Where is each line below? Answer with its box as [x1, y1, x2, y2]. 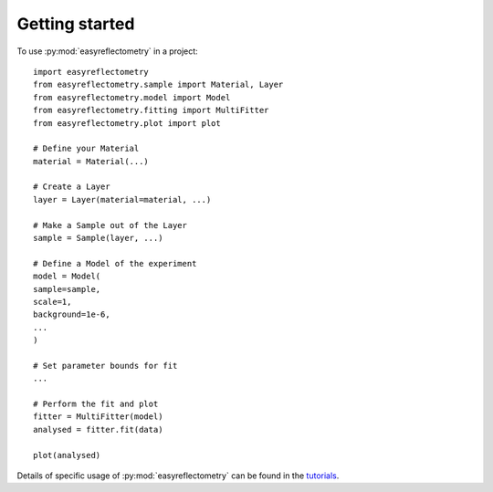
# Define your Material [33, 143, 140, 154]
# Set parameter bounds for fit [33, 361, 178, 371]
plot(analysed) [33, 450, 101, 460]
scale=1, [33, 297, 72, 307]
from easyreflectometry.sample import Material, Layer [33, 79, 284, 90]
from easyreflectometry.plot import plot [33, 118, 221, 128]
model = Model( [33, 271, 101, 282]
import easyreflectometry [33, 67, 150, 77]
